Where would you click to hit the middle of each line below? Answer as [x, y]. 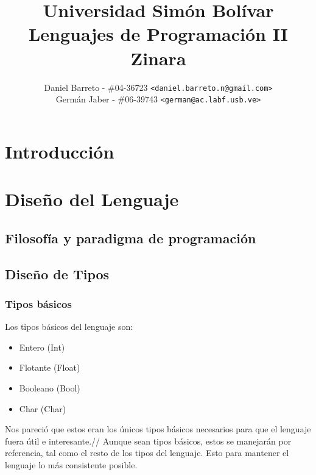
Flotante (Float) [50, 367]
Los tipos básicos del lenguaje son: [69, 327]
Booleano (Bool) [50, 387]
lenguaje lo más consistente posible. [71, 464]
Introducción [60, 151]
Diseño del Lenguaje [92, 199]
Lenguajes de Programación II [158, 34]
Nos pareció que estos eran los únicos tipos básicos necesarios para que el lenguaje [158, 429]
